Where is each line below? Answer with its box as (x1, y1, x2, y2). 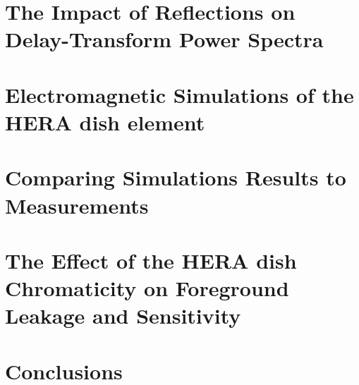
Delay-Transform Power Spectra (5, 25, 324, 54)
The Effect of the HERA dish (5, 245, 297, 274)
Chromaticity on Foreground (5, 274, 289, 302)
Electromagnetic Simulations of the (5, 80, 354, 109)
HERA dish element (5, 107, 205, 136)
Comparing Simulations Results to (5, 163, 346, 192)
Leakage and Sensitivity (5, 301, 241, 330)
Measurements (5, 190, 149, 219)
